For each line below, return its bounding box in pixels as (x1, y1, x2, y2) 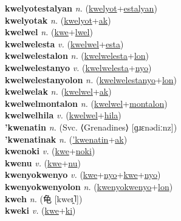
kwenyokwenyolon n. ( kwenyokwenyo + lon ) (5, 180, 173, 192)
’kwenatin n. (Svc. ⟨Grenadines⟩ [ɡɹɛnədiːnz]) (5, 120, 177, 133)
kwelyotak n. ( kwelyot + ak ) (5, 13, 111, 26)
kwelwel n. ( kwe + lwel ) (5, 25, 93, 38)
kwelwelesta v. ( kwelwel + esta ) (5, 37, 124, 50)
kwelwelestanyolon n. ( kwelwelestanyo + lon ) (5, 73, 177, 86)
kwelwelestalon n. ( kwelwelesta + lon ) (5, 49, 149, 62)
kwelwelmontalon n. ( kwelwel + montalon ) (5, 97, 168, 109)
